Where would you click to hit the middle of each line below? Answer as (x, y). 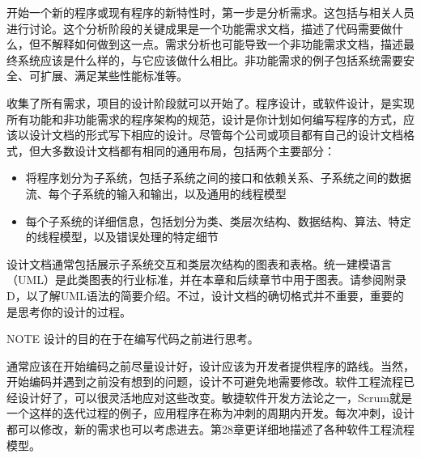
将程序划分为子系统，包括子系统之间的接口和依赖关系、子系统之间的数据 (218, 178)
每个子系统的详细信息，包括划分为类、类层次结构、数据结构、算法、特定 (218, 221)
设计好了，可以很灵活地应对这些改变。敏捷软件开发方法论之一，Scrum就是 (215, 397)
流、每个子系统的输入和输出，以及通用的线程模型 (156, 193)
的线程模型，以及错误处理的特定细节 (122, 237)
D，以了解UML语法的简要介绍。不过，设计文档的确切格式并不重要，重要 (200, 295)
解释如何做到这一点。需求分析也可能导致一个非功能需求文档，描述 (227, 44)
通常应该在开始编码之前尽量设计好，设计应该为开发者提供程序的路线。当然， (210, 365)
